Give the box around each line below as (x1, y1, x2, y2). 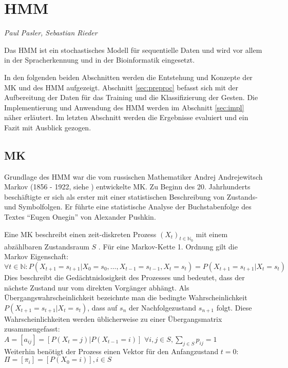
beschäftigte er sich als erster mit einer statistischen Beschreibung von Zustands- (4, 191, 258, 202)
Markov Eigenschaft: (4, 251, 69, 262)
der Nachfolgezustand (128, 302, 197, 313)
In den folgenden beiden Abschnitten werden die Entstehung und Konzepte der (4, 71, 253, 82)
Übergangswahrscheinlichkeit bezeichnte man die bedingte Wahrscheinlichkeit (4, 292, 247, 303)
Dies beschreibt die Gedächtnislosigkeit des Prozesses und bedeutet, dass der (4, 272, 245, 283)
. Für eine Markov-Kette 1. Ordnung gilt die (98, 241, 238, 251)
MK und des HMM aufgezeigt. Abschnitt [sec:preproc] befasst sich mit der (4, 82, 239, 92)
